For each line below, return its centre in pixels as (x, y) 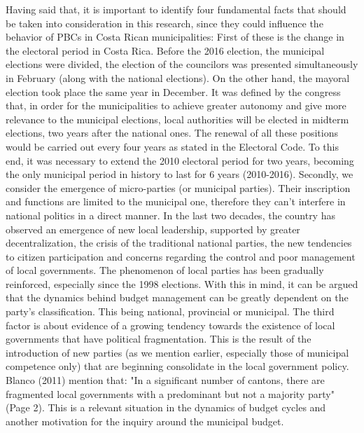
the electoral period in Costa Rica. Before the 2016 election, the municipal (165, 50)
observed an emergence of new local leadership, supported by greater (153, 229)
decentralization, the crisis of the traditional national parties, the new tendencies (179, 243)
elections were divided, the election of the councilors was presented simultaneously (182, 64)
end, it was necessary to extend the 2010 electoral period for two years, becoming (180, 160)
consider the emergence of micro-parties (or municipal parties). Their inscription (178, 187)
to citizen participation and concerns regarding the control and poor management (181, 256)
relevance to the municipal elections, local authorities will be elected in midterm (177, 119)
